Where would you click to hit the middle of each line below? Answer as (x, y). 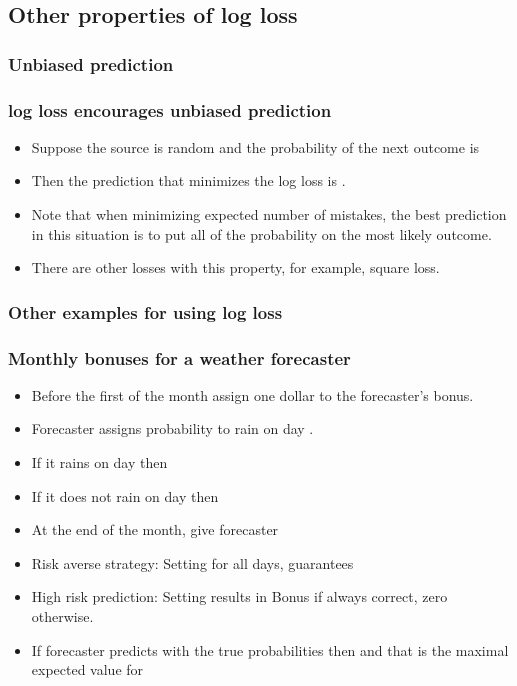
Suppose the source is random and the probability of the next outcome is (255, 146)
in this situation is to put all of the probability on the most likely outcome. (261, 233)
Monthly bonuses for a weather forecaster (179, 357)
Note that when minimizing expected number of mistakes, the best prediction (269, 214)
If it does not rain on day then (125, 495)
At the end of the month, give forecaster (155, 529)
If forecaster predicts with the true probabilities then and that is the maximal (270, 649)
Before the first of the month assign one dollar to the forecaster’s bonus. (252, 394)
